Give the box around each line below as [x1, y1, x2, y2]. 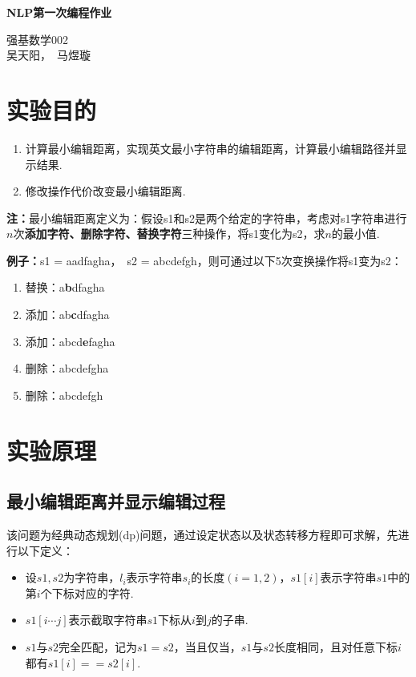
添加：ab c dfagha [25, 306, 110, 323]
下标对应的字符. [51, 584, 134, 601]
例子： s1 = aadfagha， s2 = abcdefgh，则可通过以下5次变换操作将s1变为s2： [6, 252, 402, 268]
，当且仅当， [173, 638, 241, 655]
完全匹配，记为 [58, 638, 137, 655]
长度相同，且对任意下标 [273, 638, 398, 655]
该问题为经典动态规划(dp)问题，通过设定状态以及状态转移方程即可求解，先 [6, 526, 398, 543]
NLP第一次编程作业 [6, 4, 112, 20]
